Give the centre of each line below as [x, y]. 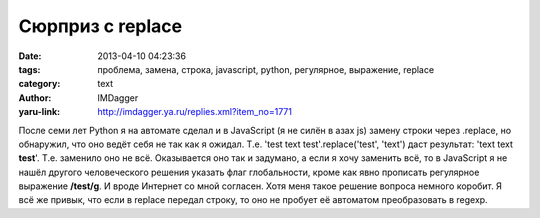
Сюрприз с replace [100, 26]
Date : [30, 56]
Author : [35, 97]
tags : [29, 69]
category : [39, 84]
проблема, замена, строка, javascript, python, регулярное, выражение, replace [266, 69]
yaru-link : [39, 112]
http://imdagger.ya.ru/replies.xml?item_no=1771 [194, 112]
